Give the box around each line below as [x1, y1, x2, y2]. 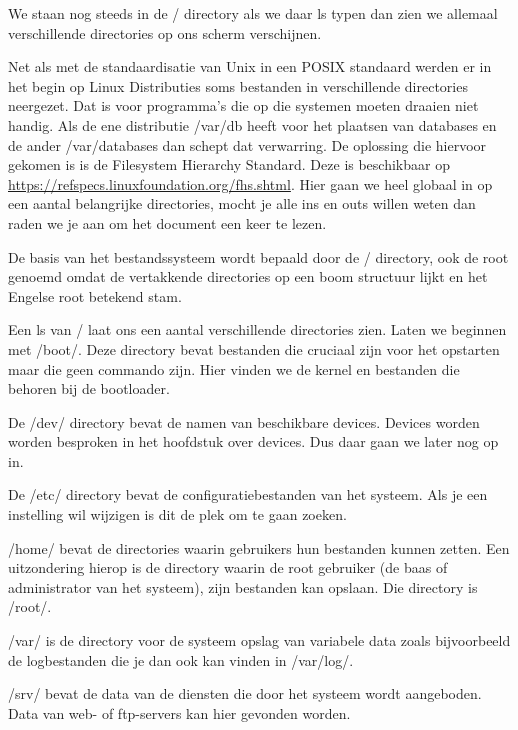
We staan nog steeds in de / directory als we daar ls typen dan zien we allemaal [8, 3, 498, 23]
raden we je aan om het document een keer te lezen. [8, 212, 327, 233]
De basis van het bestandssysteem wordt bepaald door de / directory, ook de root [8, 246, 509, 267]
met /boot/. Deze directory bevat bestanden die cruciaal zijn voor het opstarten [8, 338, 500, 359]
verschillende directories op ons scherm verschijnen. [8, 22, 322, 43]
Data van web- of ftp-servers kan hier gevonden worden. [8, 702, 351, 723]
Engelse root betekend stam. [8, 285, 182, 306]
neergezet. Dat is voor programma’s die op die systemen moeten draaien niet [8, 95, 479, 116]
